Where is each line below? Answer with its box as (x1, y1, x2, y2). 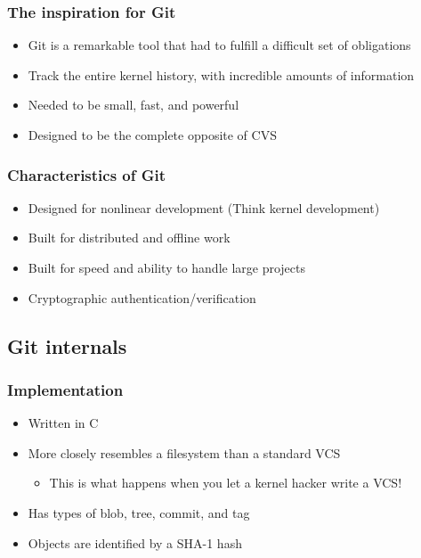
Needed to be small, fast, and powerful (28, 95, 239, 114)
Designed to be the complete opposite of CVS (28, 126, 277, 144)
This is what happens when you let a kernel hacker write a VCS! (49, 473, 402, 492)
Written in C (28, 414, 99, 432)
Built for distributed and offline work (28, 228, 231, 247)
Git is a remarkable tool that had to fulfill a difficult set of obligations (28, 36, 411, 54)
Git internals (7, 332, 127, 359)
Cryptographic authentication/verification (28, 288, 256, 307)
